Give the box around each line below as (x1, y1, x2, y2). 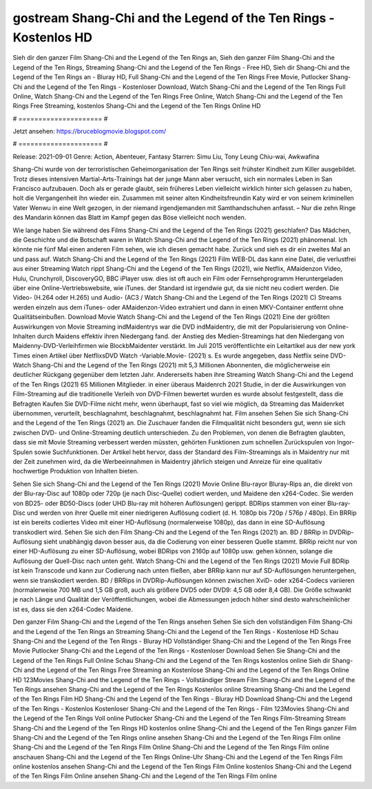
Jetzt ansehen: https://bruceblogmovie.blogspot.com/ (12, 127, 167, 136)
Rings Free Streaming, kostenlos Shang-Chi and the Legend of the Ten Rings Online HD (12, 102, 261, 110)
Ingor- (336, 438, 355, 447)
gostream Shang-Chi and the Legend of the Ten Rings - (12, 10, 335, 25)
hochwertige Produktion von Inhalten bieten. (12, 467, 139, 475)
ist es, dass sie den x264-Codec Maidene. (12, 605, 134, 613)
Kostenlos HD (12, 30, 93, 45)
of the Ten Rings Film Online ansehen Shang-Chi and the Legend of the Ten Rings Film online (12, 772, 278, 780)
